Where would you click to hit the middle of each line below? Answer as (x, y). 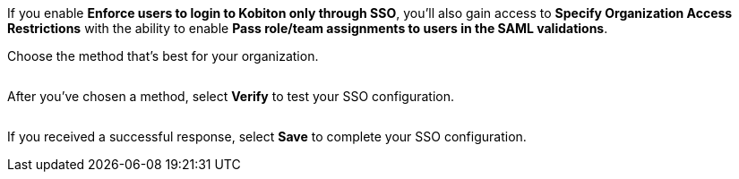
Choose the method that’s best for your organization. (163, 56)
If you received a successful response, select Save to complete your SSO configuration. (267, 136)
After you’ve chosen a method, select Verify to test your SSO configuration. (231, 96)
